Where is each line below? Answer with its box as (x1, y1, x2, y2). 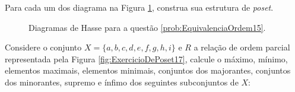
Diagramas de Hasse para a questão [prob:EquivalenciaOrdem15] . (28, 21, 266, 33)
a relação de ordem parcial (194, 41, 290, 53)
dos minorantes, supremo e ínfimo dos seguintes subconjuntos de (5, 75, 239, 88)
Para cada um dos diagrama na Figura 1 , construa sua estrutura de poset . (5, 1, 274, 13)
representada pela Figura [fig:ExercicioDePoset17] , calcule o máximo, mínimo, (5, 52, 288, 65)
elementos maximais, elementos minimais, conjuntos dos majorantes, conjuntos (5, 64, 291, 77)
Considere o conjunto (5, 41, 82, 53)
